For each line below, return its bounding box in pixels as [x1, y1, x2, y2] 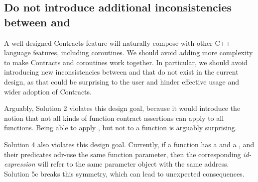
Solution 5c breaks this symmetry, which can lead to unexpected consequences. [4, 168, 245, 179]
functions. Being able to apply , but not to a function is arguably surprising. [4, 122, 237, 133]
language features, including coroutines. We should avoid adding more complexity [4, 47, 253, 58]
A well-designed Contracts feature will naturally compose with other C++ [4, 37, 231, 48]
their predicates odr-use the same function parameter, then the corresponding [4, 149, 241, 159]
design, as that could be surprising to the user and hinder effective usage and [4, 76, 239, 87]
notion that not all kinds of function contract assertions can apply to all [4, 112, 224, 123]
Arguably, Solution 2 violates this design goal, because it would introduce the [4, 103, 241, 113]
